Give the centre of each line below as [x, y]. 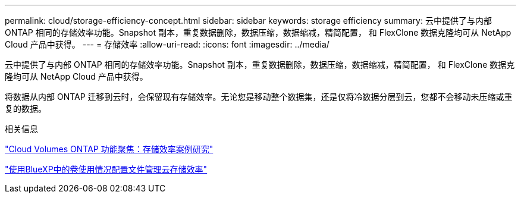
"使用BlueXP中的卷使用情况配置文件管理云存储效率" [106, 169]
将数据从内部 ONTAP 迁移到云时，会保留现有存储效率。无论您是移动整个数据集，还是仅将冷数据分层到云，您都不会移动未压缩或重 [259, 97]
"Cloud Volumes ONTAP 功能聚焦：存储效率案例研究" [109, 149]
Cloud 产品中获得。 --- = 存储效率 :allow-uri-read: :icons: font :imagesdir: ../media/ [167, 44]
